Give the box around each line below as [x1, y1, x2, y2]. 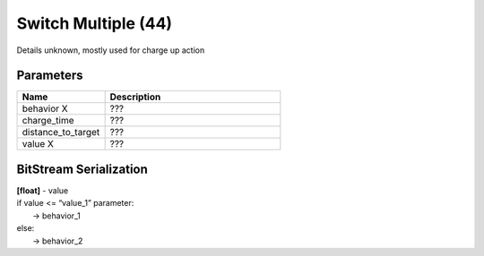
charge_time [22, 115, 74, 127]
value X [22, 138, 54, 150]
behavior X [22, 103, 68, 115]
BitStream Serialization [16, 161, 148, 176]
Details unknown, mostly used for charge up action [16, 45, 205, 55]
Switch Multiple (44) [16, 13, 173, 33]
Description [109, 90, 161, 103]
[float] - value [16, 184, 69, 196]
